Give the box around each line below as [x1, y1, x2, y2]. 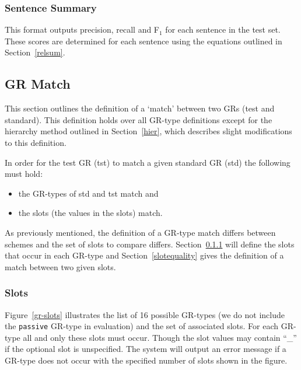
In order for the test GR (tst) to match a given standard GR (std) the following [5, 156, 290, 168]
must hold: [5, 167, 43, 180]
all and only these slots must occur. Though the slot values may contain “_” [23, 331, 297, 343]
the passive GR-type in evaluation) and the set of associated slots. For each [5, 320, 279, 332]
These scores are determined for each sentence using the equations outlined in [5, 34, 282, 47]
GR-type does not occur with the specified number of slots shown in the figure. [5, 354, 288, 366]
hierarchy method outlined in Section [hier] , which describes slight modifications [5, 125, 292, 137]
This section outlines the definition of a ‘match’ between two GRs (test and [5, 102, 275, 114]
